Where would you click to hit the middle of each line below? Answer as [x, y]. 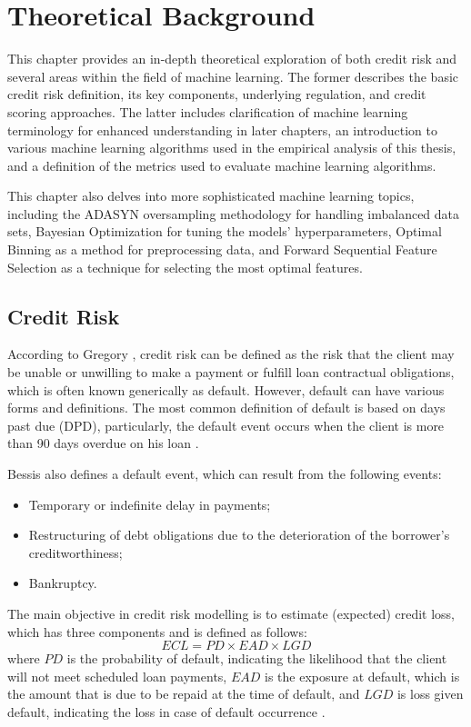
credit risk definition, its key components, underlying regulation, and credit [217, 94]
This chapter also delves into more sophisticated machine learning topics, [211, 196]
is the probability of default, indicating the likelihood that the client [257, 658]
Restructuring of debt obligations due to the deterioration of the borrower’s [239, 535]
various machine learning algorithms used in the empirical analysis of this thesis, [232, 148]
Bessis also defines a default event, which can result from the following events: [225, 474]
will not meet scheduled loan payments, [117, 676]
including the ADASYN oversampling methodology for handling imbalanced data [234, 213]
